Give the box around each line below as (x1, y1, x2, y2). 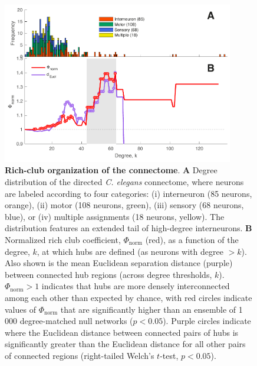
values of (5, 303, 36, 315)
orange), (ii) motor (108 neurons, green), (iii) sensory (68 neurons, (5, 199, 244, 211)
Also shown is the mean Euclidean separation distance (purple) (5, 257, 233, 269)
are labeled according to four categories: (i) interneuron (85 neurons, (5, 187, 252, 199)
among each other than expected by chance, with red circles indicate (5, 291, 252, 303)
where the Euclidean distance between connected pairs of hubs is (5, 326, 239, 338)
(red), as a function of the (145, 233, 239, 245)
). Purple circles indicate (163, 315, 251, 327)
